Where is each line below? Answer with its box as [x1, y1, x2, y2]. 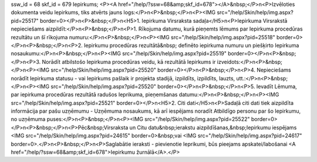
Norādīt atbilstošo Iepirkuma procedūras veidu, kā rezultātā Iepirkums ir [42, 58, 216, 65]
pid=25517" [11, 17, 39, 24]
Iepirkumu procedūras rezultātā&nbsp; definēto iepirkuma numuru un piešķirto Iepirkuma [84, 42, 299, 49]
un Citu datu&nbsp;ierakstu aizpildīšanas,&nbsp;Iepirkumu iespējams [129, 124, 297, 131]
